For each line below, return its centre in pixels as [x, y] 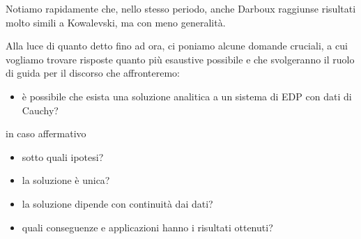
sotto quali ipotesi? [63, 156]
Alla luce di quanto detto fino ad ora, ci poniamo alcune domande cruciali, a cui [177, 46]
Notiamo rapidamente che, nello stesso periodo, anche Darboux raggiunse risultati [181, 8]
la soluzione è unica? [66, 180]
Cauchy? [40, 110]
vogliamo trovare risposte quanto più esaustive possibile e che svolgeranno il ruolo [180, 59]
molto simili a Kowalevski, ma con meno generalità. [116, 22]
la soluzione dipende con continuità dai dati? [117, 203]
